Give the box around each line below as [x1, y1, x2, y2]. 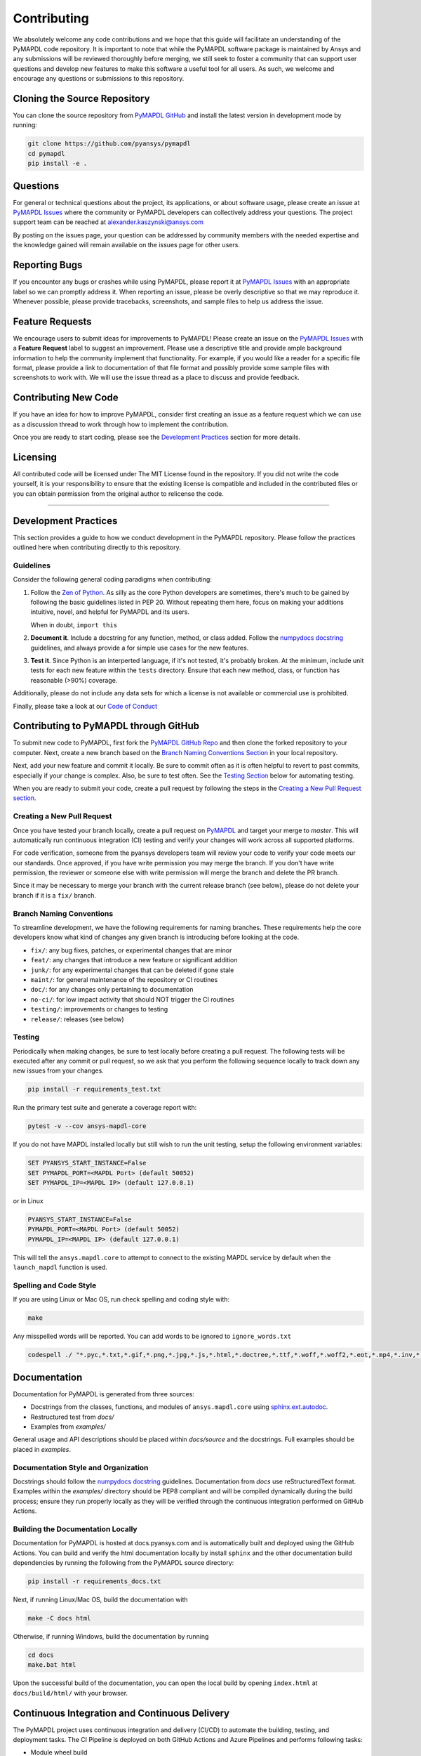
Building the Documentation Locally [13, 1524, 138, 1534]
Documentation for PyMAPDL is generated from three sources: [13, 1389, 194, 1398]
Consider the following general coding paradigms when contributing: [13, 575, 212, 584]
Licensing [13, 451, 58, 463]
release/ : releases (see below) [30, 1015, 124, 1023]
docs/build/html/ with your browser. [13, 1689, 128, 1697]
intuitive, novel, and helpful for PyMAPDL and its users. [30, 608, 189, 616]
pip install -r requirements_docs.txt [27, 1578, 161, 1585]
